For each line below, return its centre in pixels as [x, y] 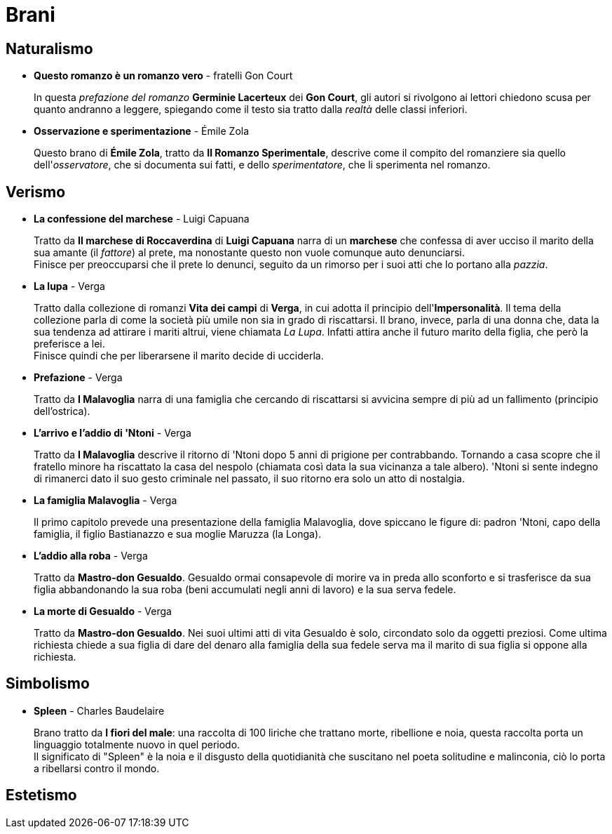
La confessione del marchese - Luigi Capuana [142, 219]
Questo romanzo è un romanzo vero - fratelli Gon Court [163, 76]
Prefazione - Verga [78, 378]
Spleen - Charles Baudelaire [99, 710]
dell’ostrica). [62, 411]
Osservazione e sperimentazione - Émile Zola [142, 131]
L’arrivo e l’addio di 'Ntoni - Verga [113, 433]
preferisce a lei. [69, 344]
